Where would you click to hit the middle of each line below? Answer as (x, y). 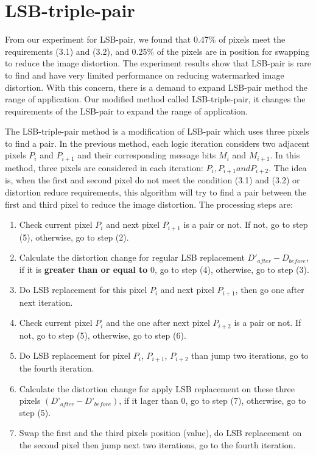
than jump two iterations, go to (250, 355)
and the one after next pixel (158, 323)
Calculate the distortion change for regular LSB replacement (132, 257)
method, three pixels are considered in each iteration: (104, 167)
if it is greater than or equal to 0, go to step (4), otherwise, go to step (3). (164, 269)
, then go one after (270, 290)
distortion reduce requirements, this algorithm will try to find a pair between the (156, 192)
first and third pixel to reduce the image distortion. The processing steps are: (149, 204)
